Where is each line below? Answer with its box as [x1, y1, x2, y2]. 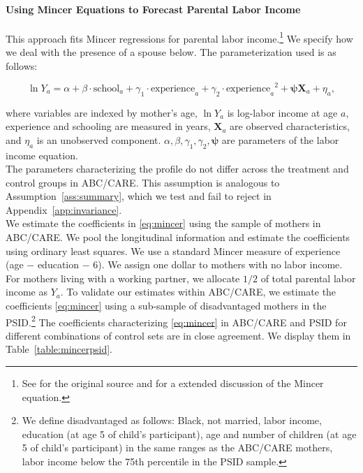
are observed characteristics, [230, 119, 350, 133]
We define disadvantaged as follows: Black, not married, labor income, [22, 413, 322, 428]
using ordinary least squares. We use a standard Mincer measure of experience [6, 243, 341, 258]
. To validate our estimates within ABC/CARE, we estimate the [60, 284, 336, 299]
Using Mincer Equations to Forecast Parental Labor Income [6, 1, 301, 16]
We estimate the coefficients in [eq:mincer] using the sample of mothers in [6, 216, 321, 231]
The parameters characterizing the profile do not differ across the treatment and [6, 161, 349, 176]
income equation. [6, 147, 78, 162]
